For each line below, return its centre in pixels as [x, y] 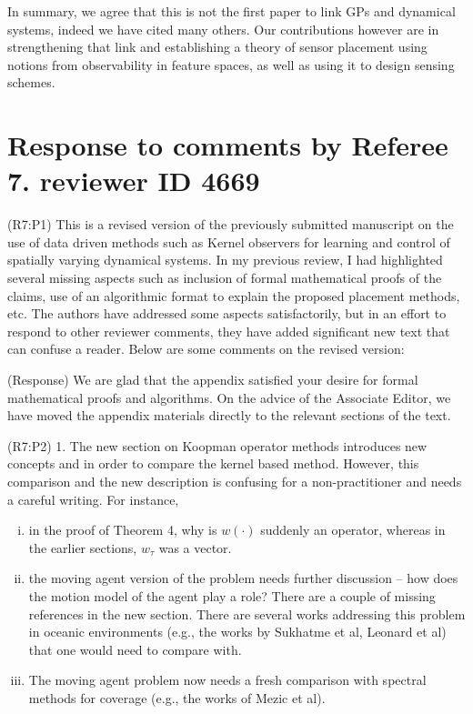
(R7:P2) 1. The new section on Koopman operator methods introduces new [217, 445]
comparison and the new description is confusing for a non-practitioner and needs [235, 481]
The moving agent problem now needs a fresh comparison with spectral [227, 680]
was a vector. [195, 547]
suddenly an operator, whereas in [353, 530]
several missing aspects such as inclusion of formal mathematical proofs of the [225, 278]
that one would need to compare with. [135, 649]
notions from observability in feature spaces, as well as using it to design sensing [231, 64]
